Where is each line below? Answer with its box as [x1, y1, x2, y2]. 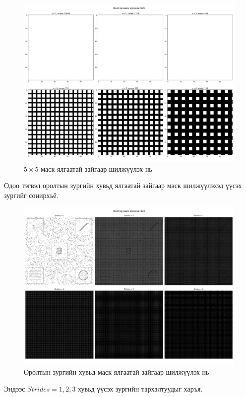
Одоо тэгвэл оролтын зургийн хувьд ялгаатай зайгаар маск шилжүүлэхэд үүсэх [4, 180, 242, 191]
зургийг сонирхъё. [4, 190, 59, 200]
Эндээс [4, 383, 25, 394]
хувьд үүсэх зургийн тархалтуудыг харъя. [78, 383, 203, 394]
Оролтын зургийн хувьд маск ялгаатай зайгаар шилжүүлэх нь [24, 366, 209, 377]
